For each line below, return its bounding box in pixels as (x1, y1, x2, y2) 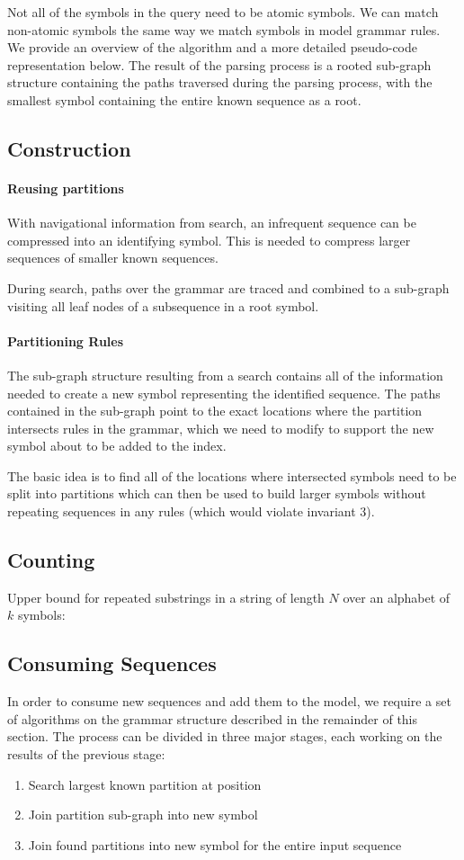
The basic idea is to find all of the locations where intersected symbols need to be (7, 466, 457, 485)
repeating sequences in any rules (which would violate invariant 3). (7, 502, 375, 521)
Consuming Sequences (7, 649, 217, 677)
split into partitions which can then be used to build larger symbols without (7, 484, 426, 503)
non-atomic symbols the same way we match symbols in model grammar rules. (7, 20, 441, 39)
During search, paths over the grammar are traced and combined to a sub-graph (7, 278, 450, 297)
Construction (7, 134, 131, 162)
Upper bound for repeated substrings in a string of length (7, 587, 325, 606)
